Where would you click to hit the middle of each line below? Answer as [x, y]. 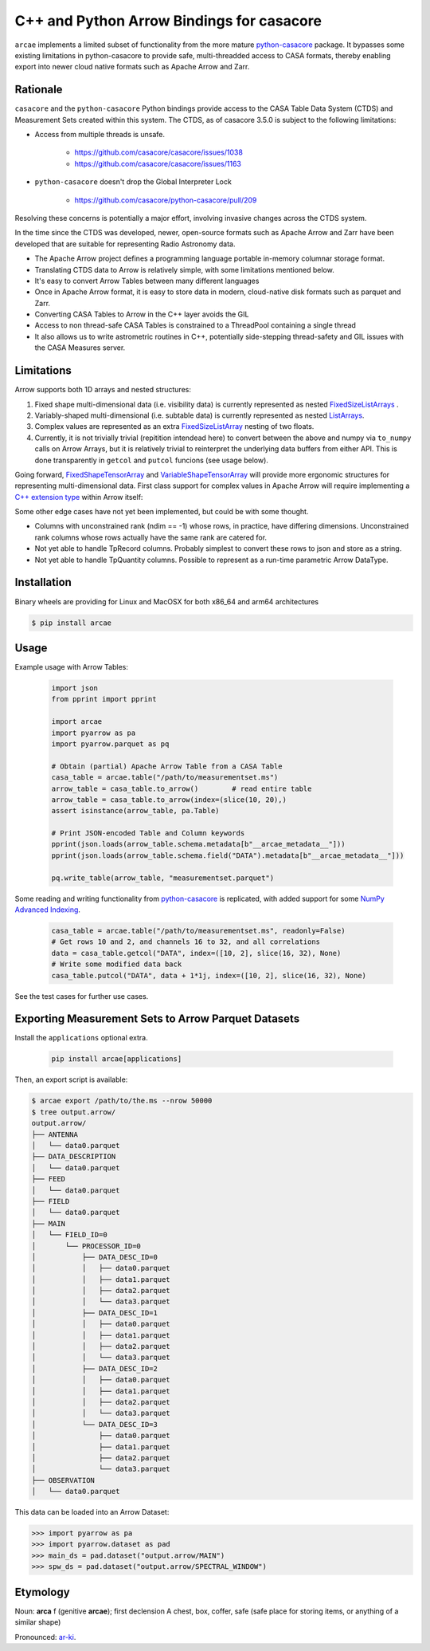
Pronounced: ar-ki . [45, 1637]
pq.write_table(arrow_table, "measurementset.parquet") [163, 878]
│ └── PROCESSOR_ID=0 [86, 1246]
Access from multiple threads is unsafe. [100, 135]
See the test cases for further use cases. [82, 996]
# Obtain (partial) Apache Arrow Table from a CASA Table [167, 766]
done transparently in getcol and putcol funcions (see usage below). [151, 460]
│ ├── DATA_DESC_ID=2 [95, 1368]
